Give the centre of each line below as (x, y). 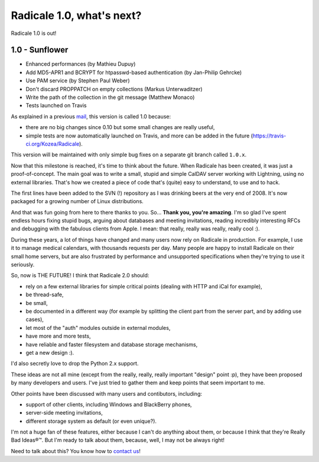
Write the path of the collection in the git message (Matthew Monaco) (110, 97)
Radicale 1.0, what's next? (76, 15)
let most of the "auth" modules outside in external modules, (98, 328)
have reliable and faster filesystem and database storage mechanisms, (112, 344)
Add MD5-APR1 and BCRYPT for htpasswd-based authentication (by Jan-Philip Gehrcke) (134, 72)
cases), (35, 319)
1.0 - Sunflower (40, 50)
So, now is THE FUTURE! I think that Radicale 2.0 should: (80, 275)
